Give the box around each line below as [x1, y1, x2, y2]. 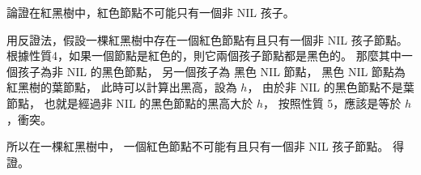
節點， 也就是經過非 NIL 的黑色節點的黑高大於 [6, 94, 253, 111]
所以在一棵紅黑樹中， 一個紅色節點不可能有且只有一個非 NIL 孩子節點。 [6, 138, 389, 155]
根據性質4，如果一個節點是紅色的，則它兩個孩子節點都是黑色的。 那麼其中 [6, 47, 402, 64]
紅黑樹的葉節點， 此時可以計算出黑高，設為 [6, 79, 237, 96]
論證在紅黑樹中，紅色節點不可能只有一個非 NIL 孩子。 [6, 4, 295, 20]
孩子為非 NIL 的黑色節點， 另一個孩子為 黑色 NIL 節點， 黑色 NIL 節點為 [17, 62, 406, 79]
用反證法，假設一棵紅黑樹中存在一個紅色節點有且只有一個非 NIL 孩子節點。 [6, 31, 408, 48]
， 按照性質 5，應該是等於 [263, 94, 402, 111]
